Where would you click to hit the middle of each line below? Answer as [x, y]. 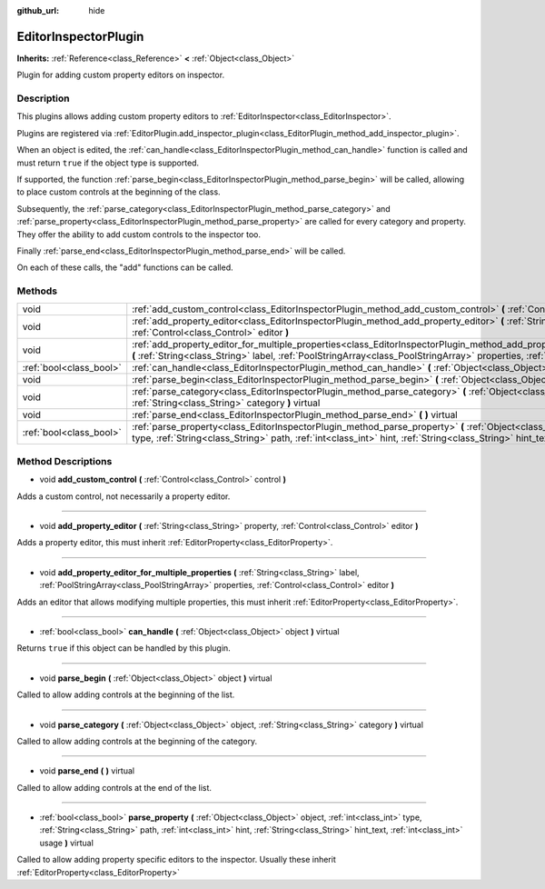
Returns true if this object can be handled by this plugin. [124, 648]
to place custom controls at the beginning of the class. [119, 192]
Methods [37, 291]
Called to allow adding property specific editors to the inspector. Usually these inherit [176, 860]
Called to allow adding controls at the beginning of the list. [126, 694]
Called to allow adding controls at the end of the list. [114, 787]
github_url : [38, 10]
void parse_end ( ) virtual [87, 771]
